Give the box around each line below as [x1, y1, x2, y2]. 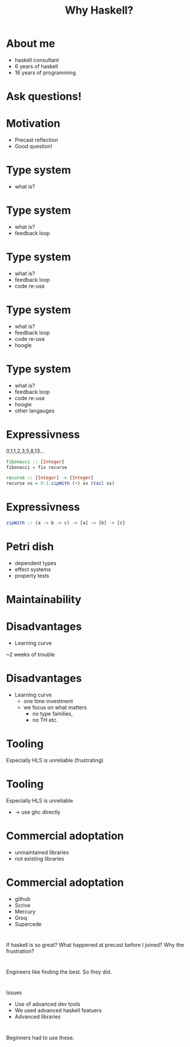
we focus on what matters [23, 704, 87, 711]
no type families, [32, 710, 73, 717]
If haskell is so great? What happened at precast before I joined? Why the [6, 941, 185, 948]
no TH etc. [32, 717, 58, 723]
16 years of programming [14, 69, 76, 76]
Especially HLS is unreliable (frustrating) [6, 756, 104, 763]
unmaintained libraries [14, 849, 69, 856]
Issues [6, 989, 22, 996]
